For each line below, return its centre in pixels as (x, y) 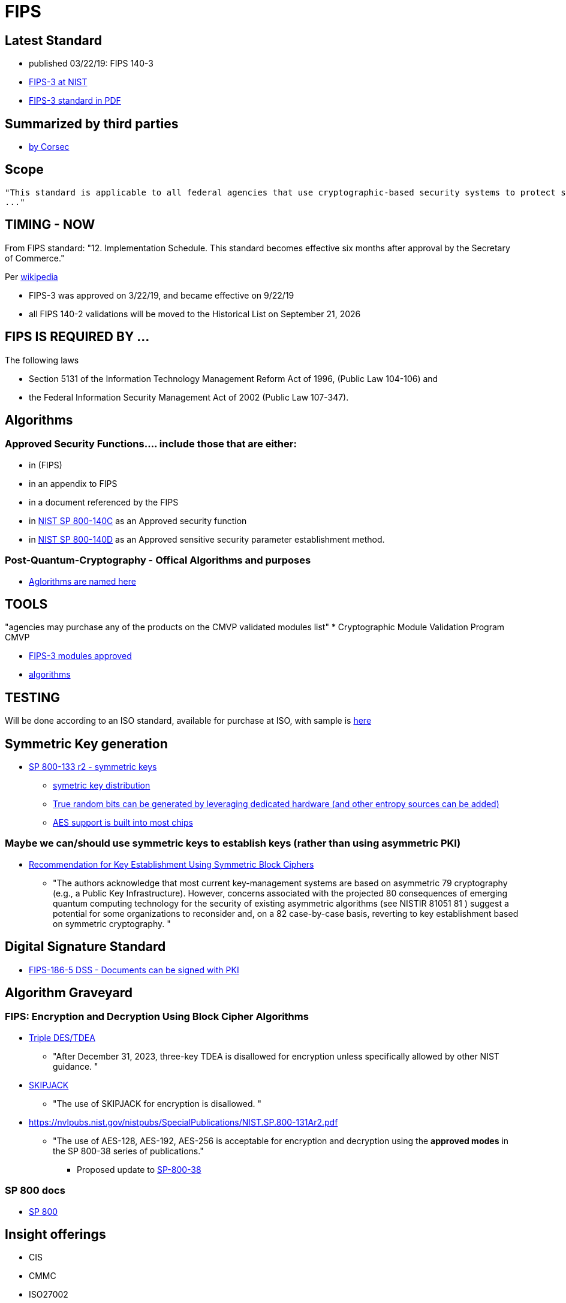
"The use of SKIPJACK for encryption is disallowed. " (157, 1103)
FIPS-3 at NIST (58, 82)
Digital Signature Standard (85, 947)
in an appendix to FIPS (73, 483)
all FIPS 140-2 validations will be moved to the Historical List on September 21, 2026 (195, 314)
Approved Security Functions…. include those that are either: (151, 444)
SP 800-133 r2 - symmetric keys (93, 767)
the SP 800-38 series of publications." (128, 1151)
